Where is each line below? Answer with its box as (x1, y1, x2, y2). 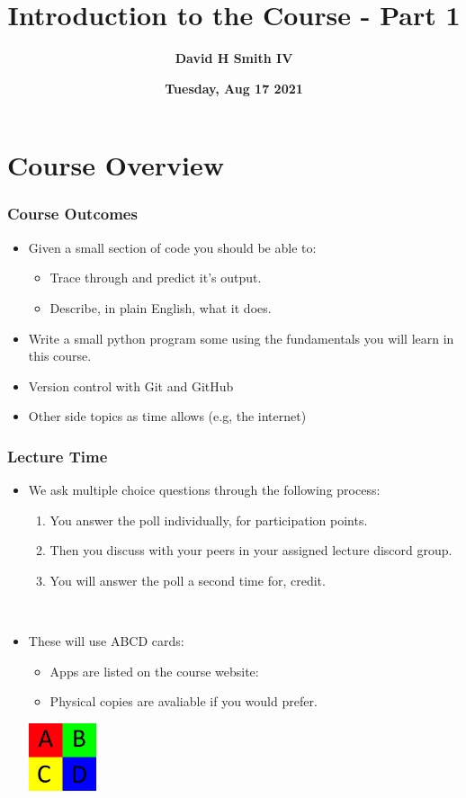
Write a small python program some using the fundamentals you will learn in (28, 328, 454, 347)
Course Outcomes (7, 202, 138, 225)
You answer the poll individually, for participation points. (49, 510, 368, 529)
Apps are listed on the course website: (49, 661, 259, 680)
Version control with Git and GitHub (28, 376, 234, 395)
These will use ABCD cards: (28, 632, 184, 650)
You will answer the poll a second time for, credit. (49, 570, 326, 589)
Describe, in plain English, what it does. (49, 298, 272, 317)
